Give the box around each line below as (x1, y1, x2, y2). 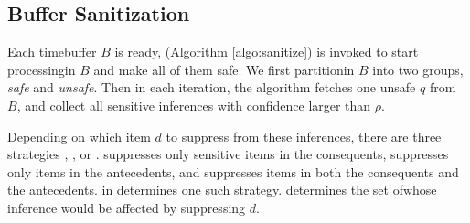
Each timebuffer (7, 42, 97, 61)
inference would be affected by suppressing (7, 197, 246, 217)
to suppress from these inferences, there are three (166, 126, 442, 145)
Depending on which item (7, 126, 151, 145)
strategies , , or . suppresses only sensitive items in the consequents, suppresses (7, 144, 449, 164)
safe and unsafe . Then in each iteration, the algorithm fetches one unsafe (7, 78, 416, 97)
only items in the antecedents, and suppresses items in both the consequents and (7, 162, 459, 181)
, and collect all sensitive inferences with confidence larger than (16, 95, 371, 114)
